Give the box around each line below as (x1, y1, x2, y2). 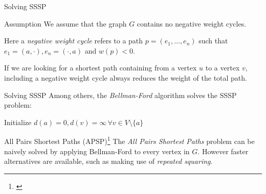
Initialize (4, 116, 32, 127)
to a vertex (205, 62, 240, 73)
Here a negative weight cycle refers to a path (4, 35, 143, 46)
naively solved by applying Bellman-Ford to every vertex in (4, 145, 190, 156)
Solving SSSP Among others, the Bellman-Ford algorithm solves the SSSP (4, 89, 237, 100)
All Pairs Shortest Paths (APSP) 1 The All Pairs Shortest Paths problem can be (4, 134, 255, 146)
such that (198, 35, 228, 46)
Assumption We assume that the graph (4, 18, 127, 29)
